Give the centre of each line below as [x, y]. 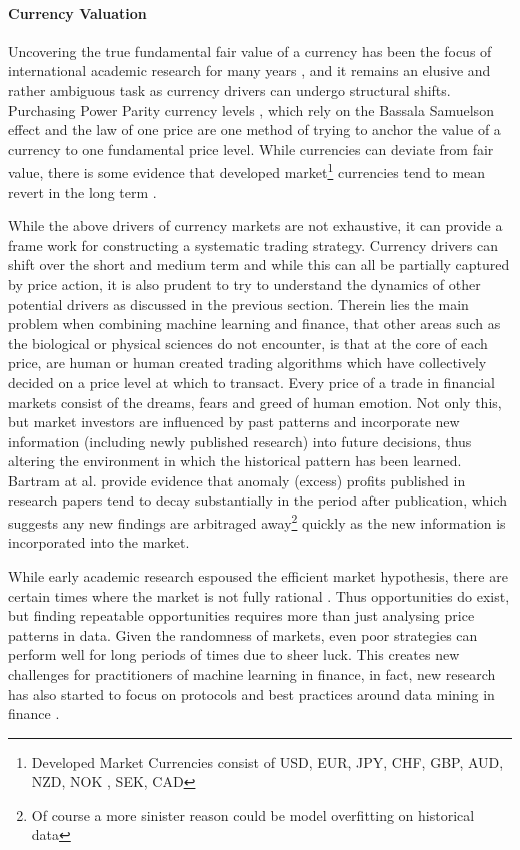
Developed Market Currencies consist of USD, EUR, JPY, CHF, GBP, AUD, [267, 761]
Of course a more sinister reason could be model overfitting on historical [253, 814]
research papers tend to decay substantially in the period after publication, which [258, 499]
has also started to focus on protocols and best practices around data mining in [251, 693]
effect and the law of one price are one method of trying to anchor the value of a [254, 129]
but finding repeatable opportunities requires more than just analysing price [241, 615]
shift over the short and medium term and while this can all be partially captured [259, 264]
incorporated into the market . [99, 542]
